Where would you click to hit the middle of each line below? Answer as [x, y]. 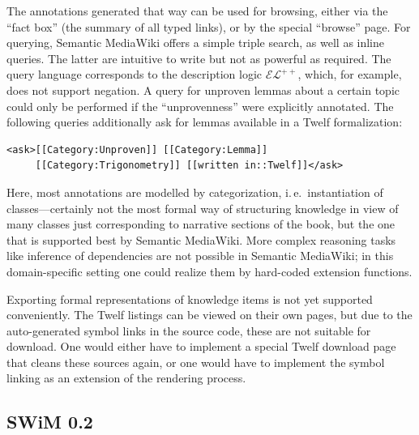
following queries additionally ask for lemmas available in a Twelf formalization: [205, 122]
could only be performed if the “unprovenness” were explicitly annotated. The [200, 106]
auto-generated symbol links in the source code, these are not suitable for [189, 330]
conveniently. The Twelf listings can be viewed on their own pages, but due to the [209, 315]
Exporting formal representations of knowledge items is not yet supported [190, 299]
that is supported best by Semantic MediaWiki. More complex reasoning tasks [201, 239]
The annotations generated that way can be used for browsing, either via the [197, 11]
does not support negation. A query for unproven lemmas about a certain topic [203, 90]
